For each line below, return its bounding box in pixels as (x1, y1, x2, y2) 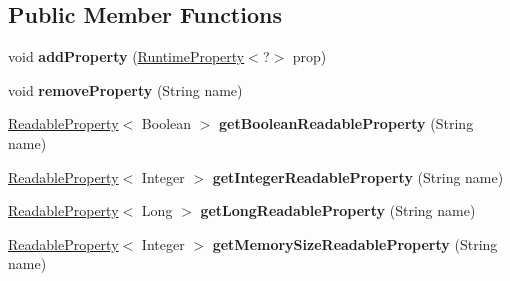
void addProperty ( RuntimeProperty (8, 46, 245, 67)
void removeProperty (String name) (8, 79, 243, 100)
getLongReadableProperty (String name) (200, 200, 476, 221)
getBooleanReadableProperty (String (219, 113, 474, 134)
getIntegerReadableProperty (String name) (212, 166, 504, 187)
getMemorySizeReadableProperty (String (212, 233, 498, 254)
